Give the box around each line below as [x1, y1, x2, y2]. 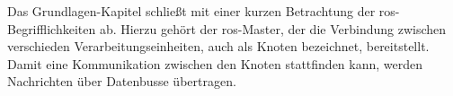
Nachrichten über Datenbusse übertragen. [7, 72, 236, 91]
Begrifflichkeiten [7, 19, 96, 38]
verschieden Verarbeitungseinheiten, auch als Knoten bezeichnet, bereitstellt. [7, 37, 430, 56]
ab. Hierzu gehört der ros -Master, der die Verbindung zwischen [99, 19, 447, 38]
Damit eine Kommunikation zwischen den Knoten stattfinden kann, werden [7, 54, 423, 73]
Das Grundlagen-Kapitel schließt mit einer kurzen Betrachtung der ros [7, 2, 395, 20]
